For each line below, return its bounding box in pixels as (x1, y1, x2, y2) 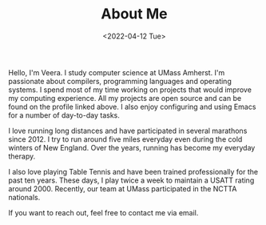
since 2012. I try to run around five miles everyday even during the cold (8, 134, 243, 144)
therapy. (8, 151, 36, 161)
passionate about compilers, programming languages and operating (8, 76, 232, 86)
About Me (101, 5, 168, 23)
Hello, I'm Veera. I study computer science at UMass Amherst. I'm (8, 67, 225, 77)
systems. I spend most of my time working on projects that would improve (8, 85, 252, 94)
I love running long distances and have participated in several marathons (8, 126, 248, 135)
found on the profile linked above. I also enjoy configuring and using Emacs (8, 102, 256, 111)
